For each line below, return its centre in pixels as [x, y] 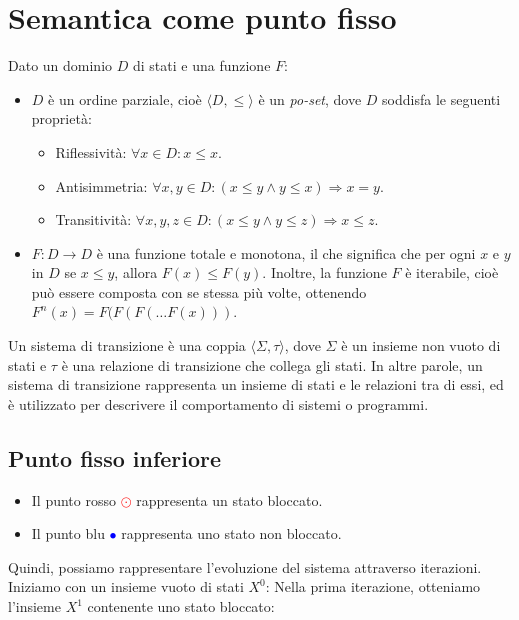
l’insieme [34, 606]
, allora [136, 272]
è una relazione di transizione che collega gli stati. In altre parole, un [272, 364]
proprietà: [61, 118]
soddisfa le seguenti [441, 98]
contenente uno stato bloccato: [181, 606]
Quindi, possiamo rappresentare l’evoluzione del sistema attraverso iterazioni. [245, 566]
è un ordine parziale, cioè [125, 98]
